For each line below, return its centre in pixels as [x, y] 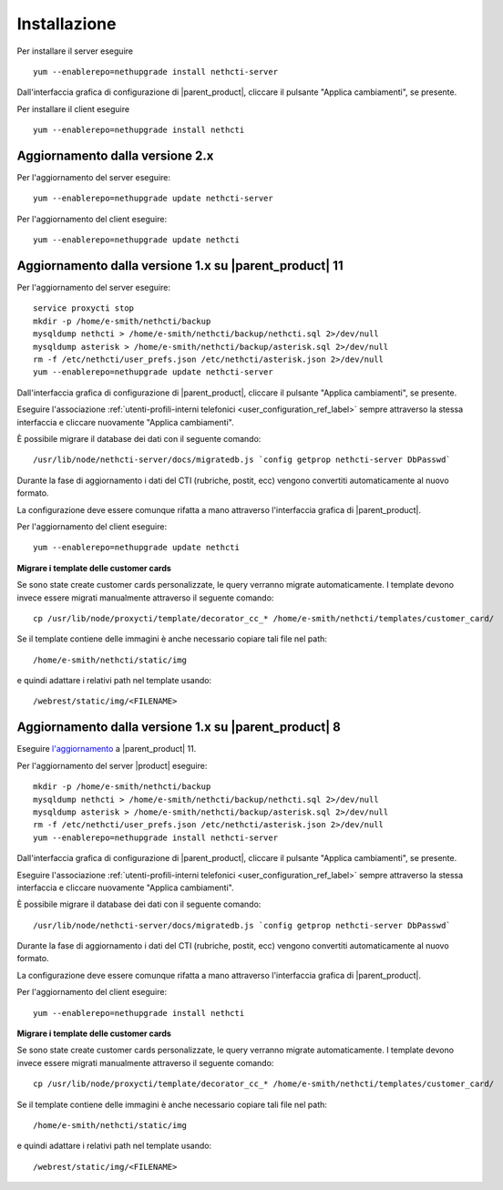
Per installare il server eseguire [75, 51]
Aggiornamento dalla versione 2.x [115, 155]
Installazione [67, 24]
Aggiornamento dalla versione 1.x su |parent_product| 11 [180, 266]
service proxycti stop [84, 308]
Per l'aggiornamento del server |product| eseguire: [112, 765]
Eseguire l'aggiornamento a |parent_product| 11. [107, 749]
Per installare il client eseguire [73, 108]
